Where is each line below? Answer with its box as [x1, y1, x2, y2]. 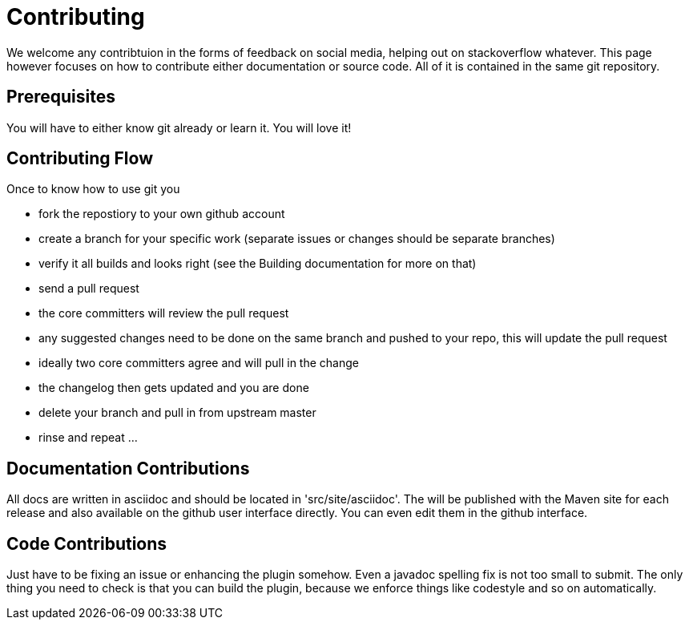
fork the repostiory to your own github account [38, 207, 285, 221]
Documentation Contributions [6, 458, 250, 479]
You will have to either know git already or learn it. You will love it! [6, 120, 352, 135]
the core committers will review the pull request [38, 306, 289, 321]
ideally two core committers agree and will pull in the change [38, 356, 359, 370]
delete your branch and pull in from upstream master [38, 406, 316, 420]
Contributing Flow [6, 148, 153, 169]
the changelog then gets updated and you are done [38, 381, 309, 395]
